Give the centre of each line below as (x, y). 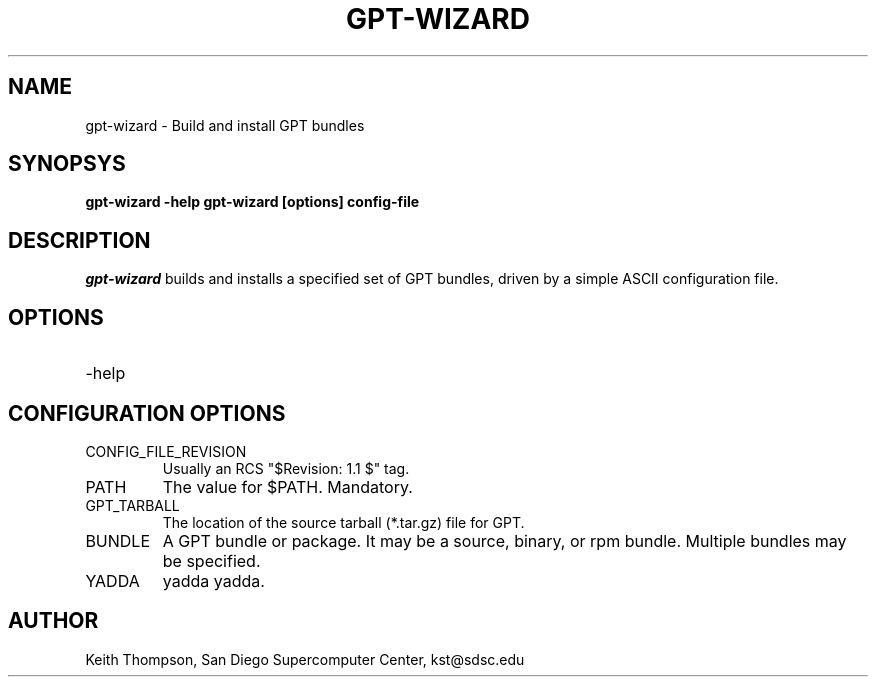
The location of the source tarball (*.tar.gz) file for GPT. (343, 522)
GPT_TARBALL (132, 505)
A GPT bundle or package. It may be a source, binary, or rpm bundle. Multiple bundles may (504, 540)
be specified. (211, 560)
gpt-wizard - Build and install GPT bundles (225, 125)
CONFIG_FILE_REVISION (166, 451)
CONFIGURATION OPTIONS (147, 413)
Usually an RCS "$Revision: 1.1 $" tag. (286, 468)
